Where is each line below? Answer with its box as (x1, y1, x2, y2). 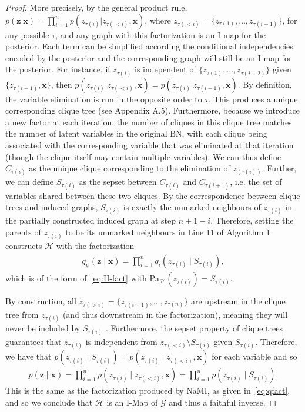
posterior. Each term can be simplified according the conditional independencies (5, 40, 293, 52)
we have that (5, 350, 52, 363)
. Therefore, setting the (210, 214, 294, 227)
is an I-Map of (106, 396, 158, 408)
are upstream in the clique (190, 294, 286, 307)
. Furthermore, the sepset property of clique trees (105, 322, 283, 334)
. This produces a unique (208, 92, 298, 105)
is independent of (135, 63, 196, 75)
